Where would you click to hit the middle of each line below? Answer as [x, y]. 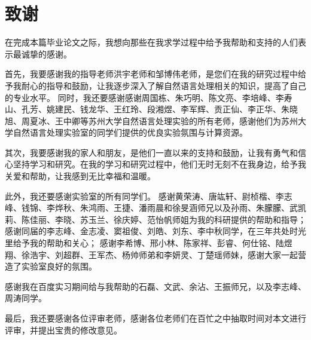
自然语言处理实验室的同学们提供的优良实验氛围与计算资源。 [130, 132]
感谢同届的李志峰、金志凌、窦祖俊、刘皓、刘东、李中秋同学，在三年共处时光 [155, 231]
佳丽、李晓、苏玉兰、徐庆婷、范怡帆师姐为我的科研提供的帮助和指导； [168, 219]
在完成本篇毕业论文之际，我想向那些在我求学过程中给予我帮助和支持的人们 [151, 42]
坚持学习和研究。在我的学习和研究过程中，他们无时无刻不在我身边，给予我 [159, 164]
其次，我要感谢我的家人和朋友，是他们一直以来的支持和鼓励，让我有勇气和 [151, 152]
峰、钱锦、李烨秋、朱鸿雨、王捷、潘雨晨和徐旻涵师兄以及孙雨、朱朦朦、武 [151, 208]
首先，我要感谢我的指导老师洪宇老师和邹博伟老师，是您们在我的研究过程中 [151, 74]
